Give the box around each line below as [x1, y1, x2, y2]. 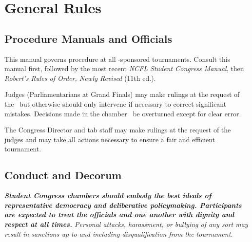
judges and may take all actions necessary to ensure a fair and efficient [4, 134, 215, 144]
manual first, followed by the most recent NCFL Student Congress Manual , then [4, 63, 244, 74]
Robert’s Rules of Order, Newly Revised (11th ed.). [4, 73, 156, 83]
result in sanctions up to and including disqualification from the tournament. [4, 228, 233, 239]
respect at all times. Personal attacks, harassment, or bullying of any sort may [4, 219, 248, 229]
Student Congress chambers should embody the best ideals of [4, 190, 212, 201]
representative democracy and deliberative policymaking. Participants [4, 200, 242, 210]
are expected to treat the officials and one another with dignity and [4, 209, 234, 220]
